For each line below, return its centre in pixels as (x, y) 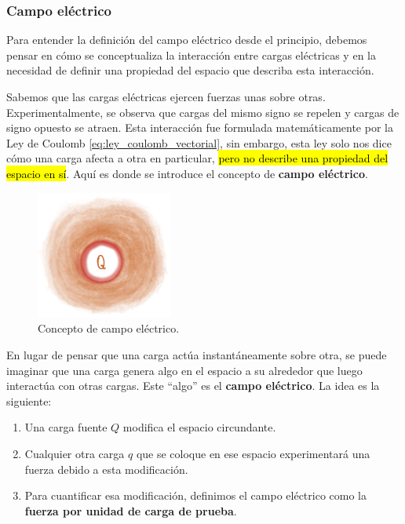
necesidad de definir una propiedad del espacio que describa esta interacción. (190, 70)
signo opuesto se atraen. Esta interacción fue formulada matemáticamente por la (200, 127)
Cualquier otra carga (75, 453)
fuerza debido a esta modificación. (106, 469)
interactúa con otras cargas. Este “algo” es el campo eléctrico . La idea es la (193, 386)
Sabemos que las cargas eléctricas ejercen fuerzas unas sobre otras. (166, 96)
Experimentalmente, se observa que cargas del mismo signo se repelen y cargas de (203, 112)
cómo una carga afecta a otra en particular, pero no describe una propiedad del (197, 158)
